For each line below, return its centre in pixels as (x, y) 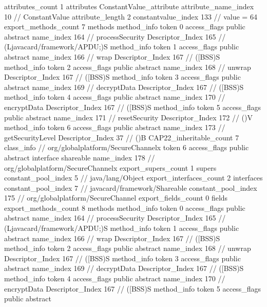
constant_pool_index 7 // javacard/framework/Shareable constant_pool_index (131, 187)
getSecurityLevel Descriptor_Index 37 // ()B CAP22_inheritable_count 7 (122, 137)
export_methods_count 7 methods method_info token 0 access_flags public (125, 26)
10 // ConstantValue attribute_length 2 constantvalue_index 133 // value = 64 (131, 16)
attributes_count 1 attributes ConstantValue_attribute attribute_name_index (129, 6)
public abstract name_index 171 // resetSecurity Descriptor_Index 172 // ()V (129, 117)
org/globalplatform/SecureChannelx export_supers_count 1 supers (110, 167)
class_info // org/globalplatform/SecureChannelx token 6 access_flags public (127, 147)
